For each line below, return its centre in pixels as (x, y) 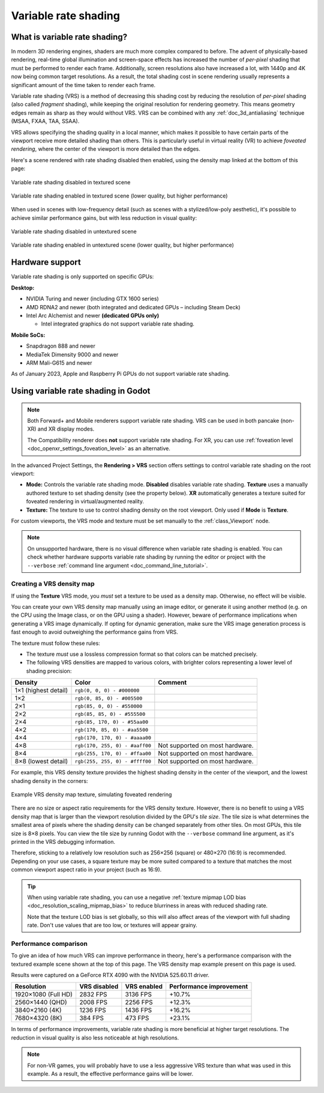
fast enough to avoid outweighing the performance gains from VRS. (94, 632)
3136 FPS (139, 995)
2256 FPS (139, 1002)
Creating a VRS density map (53, 584)
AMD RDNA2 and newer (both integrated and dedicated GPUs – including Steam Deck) (133, 307)
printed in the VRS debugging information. (63, 841)
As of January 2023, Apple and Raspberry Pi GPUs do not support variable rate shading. (121, 374)
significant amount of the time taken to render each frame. (83, 85)
